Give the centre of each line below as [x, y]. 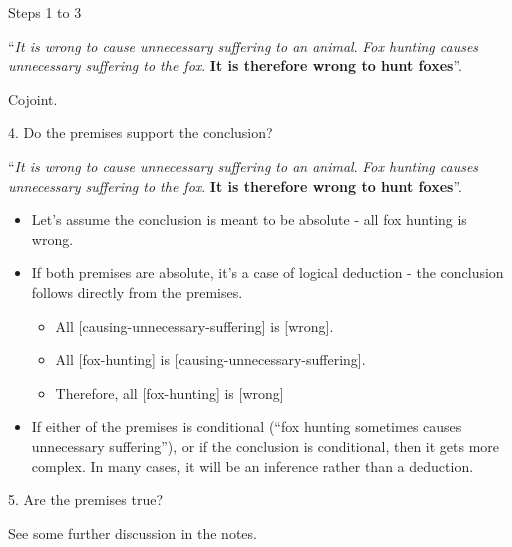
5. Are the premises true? [86, 499]
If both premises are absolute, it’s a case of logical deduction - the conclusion [267, 272]
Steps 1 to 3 [45, 12]
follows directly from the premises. [137, 291]
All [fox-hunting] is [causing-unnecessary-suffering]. [210, 359]
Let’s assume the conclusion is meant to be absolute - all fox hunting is [249, 219]
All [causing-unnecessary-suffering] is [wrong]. [194, 325]
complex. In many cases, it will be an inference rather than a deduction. [252, 465]
